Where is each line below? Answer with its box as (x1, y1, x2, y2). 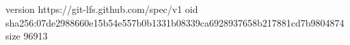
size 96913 (5, 29, 48, 43)
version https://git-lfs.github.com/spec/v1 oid (5, 2, 198, 16)
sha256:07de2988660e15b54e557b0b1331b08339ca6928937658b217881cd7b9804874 (5, 15, 345, 29)
